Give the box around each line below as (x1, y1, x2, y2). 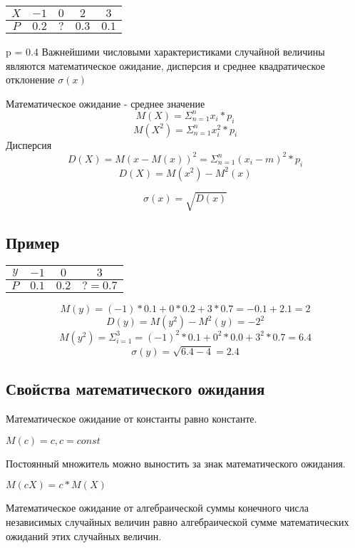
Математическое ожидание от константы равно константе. (6, 411, 257, 426)
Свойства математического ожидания (6, 378, 265, 400)
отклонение (6, 72, 55, 87)
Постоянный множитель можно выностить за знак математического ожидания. (6, 455, 346, 470)
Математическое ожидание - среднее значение (6, 95, 205, 110)
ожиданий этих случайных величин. (6, 528, 162, 543)
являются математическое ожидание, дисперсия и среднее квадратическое (6, 58, 325, 73)
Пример (6, 231, 60, 253)
